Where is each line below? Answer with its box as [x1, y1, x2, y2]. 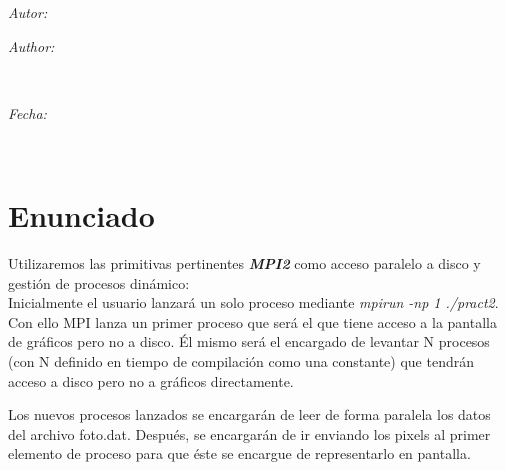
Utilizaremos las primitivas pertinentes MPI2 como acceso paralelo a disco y [8, 253, 481, 274]
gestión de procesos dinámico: [8, 272, 190, 293]
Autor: [8, 2, 48, 22]
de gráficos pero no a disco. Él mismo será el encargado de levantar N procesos [8, 331, 490, 352]
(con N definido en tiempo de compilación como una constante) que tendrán [8, 351, 475, 372]
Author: [8, 35, 55, 56]
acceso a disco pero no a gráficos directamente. [8, 370, 294, 391]
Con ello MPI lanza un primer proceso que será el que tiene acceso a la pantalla [8, 311, 497, 332]
